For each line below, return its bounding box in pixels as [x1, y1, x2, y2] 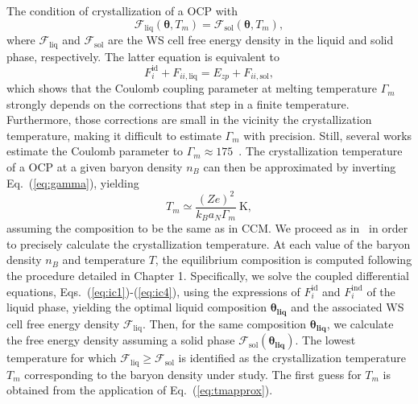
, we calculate [326, 315, 394, 332]
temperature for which [6, 349, 117, 366]
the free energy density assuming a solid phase [6, 332, 235, 348]
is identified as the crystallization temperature [178, 349, 406, 366]
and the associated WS [291, 299, 404, 315]
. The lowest [295, 332, 356, 348]
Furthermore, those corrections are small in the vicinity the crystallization [6, 111, 372, 128]
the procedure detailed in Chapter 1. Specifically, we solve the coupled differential [6, 267, 409, 283]
